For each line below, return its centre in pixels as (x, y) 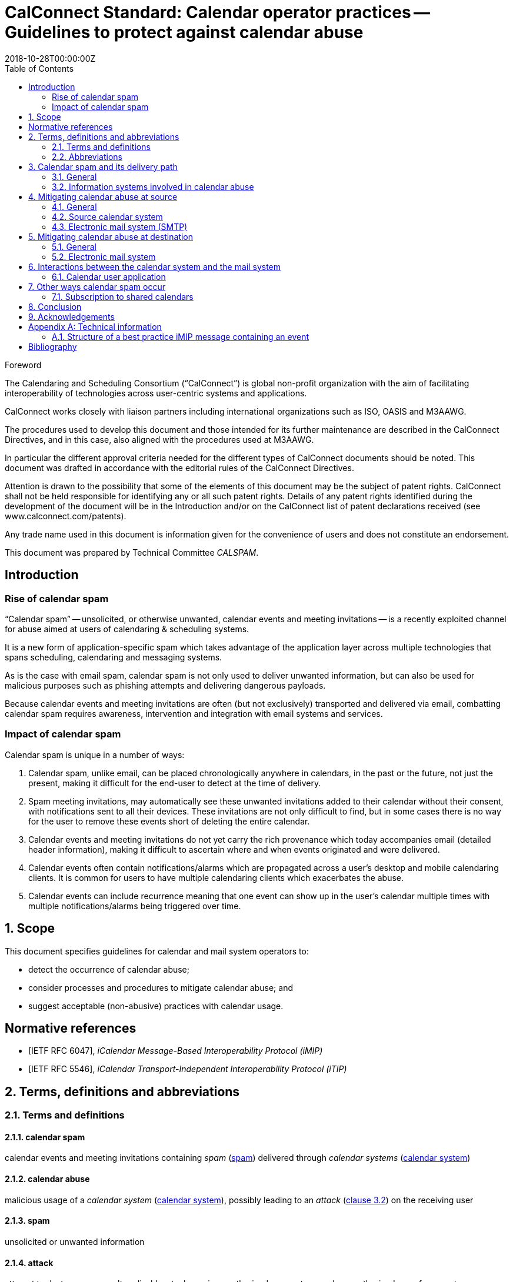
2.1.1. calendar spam (45, 1137)
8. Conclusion (55, 306)
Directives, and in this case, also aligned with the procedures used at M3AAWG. (159, 439)
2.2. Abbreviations (87, 156)
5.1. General (74, 246)
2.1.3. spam (27, 1221)
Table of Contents (39, 68)
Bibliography (53, 346)
